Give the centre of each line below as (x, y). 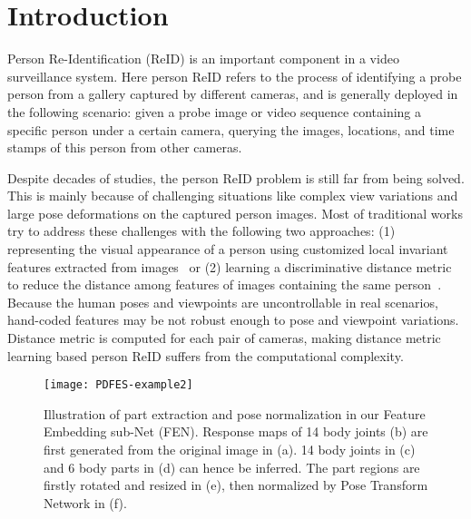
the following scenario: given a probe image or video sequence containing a (215, 111)
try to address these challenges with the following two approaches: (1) (201, 231)
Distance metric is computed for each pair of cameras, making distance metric (224, 338)
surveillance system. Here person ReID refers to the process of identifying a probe (235, 76)
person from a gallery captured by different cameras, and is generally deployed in (233, 94)
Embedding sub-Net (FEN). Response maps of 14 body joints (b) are (236, 431)
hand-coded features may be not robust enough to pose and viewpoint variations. (233, 320)
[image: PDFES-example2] (118, 385)
